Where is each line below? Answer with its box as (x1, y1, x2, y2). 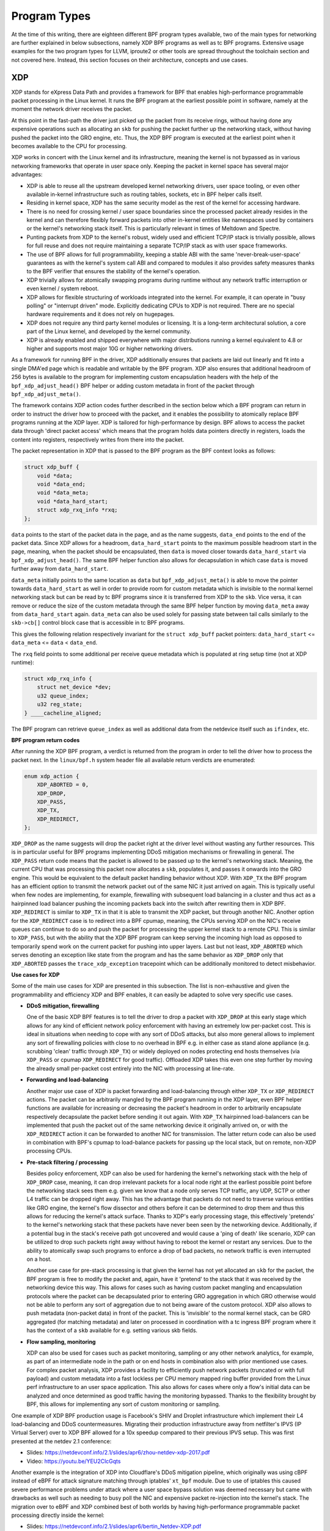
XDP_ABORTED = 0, (37, 781, 89, 788)
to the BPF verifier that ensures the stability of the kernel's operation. (26, 268, 201, 275)
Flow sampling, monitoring (26, 1338, 96, 1345)
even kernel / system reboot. (26, 285, 99, 292)
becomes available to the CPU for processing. (11, 142, 127, 149)
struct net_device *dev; (37, 683, 112, 691)
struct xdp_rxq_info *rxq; (37, 506, 119, 514)
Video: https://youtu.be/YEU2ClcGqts (26, 1458, 121, 1465)
